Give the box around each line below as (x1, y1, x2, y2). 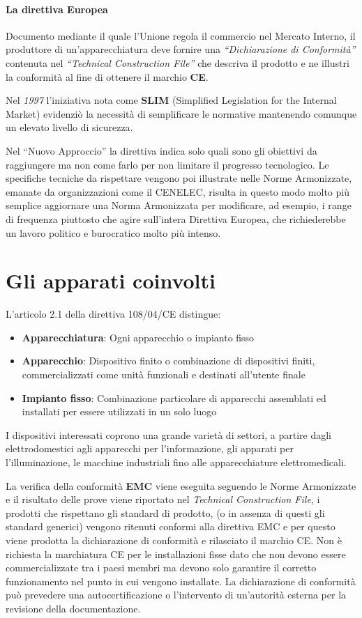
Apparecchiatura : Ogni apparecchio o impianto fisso (22, 330, 255, 344)
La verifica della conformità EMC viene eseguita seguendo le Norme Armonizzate (6, 478, 356, 493)
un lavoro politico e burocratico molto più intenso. (6, 225, 221, 240)
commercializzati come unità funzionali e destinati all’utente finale (22, 367, 306, 382)
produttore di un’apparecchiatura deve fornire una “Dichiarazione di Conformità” (6, 42, 356, 56)
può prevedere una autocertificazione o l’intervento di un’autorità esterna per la (6, 587, 347, 602)
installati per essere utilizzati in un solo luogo (22, 404, 217, 419)
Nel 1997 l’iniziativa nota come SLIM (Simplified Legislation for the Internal (6, 93, 337, 107)
